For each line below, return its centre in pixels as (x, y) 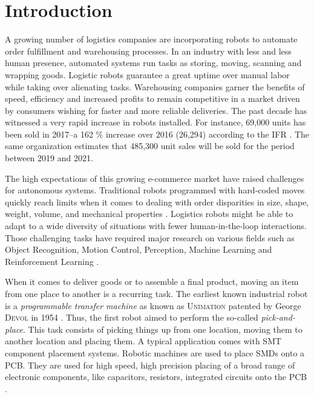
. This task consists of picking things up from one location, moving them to (163, 329)
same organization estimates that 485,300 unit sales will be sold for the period (150, 146)
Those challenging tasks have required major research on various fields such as (150, 237)
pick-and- (278, 317)
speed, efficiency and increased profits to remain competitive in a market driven (152, 98)
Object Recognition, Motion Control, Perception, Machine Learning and (139, 249)
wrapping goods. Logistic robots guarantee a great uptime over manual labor (147, 74)
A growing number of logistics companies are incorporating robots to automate (151, 39)
